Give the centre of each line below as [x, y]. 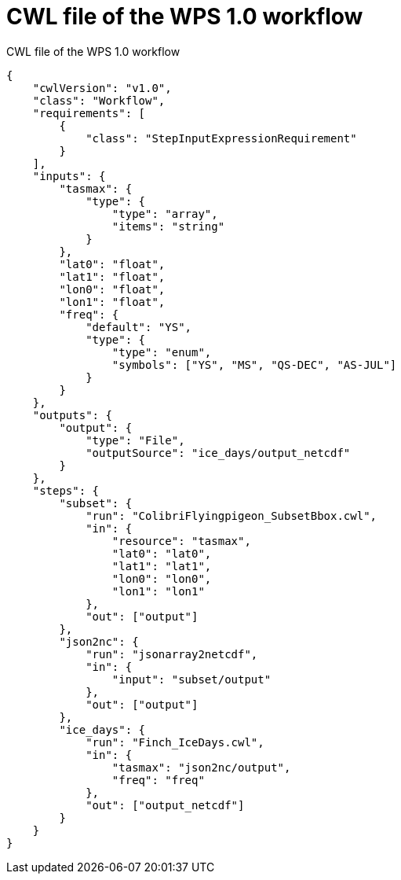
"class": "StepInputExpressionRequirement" [221, 138]
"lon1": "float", [112, 302]
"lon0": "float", [112, 289]
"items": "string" [168, 226]
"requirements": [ [89, 113]
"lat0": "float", [112, 264]
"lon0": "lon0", [162, 578]
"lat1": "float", [112, 276]
